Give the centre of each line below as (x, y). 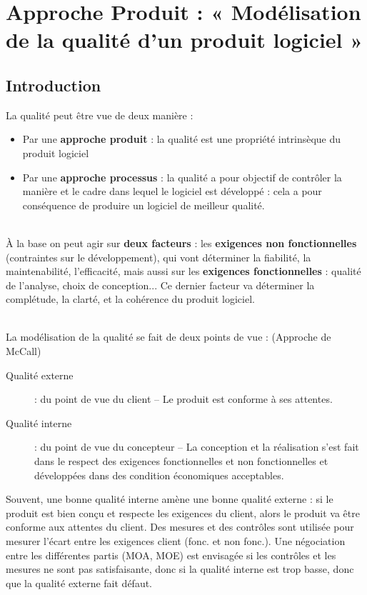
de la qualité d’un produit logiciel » (185, 40)
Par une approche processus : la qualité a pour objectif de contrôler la (182, 177)
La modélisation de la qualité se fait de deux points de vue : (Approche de (169, 337)
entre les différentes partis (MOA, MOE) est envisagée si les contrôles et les (171, 555)
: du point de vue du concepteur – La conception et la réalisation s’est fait (197, 447)
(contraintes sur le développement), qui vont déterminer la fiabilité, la (159, 257)
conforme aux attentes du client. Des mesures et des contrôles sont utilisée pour (180, 527)
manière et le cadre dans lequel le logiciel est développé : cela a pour (172, 191)
